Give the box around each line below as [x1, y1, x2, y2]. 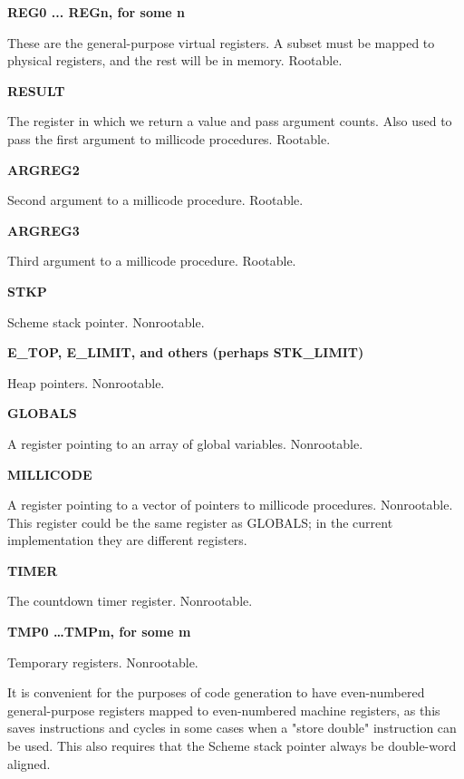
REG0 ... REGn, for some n [7, 3, 186, 21]
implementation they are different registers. [7, 531, 247, 550]
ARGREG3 [7, 220, 80, 239]
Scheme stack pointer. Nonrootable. [7, 312, 205, 331]
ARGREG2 [7, 160, 80, 179]
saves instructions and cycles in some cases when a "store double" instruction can [7, 718, 457, 737]
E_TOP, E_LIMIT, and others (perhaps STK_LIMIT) [7, 343, 364, 362]
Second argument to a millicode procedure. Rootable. [7, 190, 304, 209]
